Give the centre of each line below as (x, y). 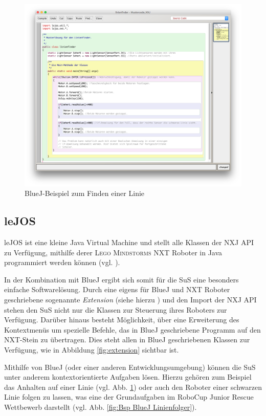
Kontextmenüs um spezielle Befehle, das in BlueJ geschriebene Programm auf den (132, 329)
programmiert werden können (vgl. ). (62, 262)
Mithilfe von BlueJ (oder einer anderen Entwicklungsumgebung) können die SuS (130, 367)
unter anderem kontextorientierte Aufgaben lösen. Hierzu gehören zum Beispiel (128, 377)
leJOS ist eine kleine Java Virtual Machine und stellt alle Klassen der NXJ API (129, 242)
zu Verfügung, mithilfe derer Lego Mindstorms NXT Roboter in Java (113, 252)
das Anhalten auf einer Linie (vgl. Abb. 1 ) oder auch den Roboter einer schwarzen (133, 387)
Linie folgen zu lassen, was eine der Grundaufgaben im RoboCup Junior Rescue (129, 397)
